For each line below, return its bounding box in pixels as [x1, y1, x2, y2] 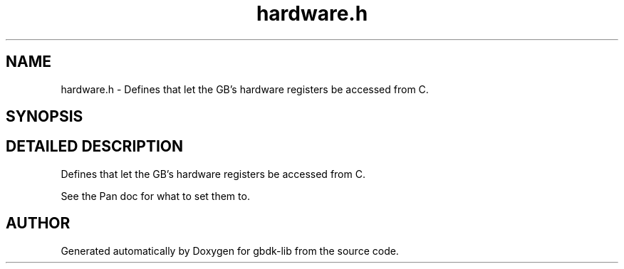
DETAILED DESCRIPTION [6, 137, 184, 156]
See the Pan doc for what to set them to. [61, 189, 250, 202]
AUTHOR [6, 214, 71, 233]
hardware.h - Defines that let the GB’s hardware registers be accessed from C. [61, 83, 429, 95]
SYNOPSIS [6, 107, 83, 126]
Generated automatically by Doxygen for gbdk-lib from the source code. [61, 244, 399, 257]
